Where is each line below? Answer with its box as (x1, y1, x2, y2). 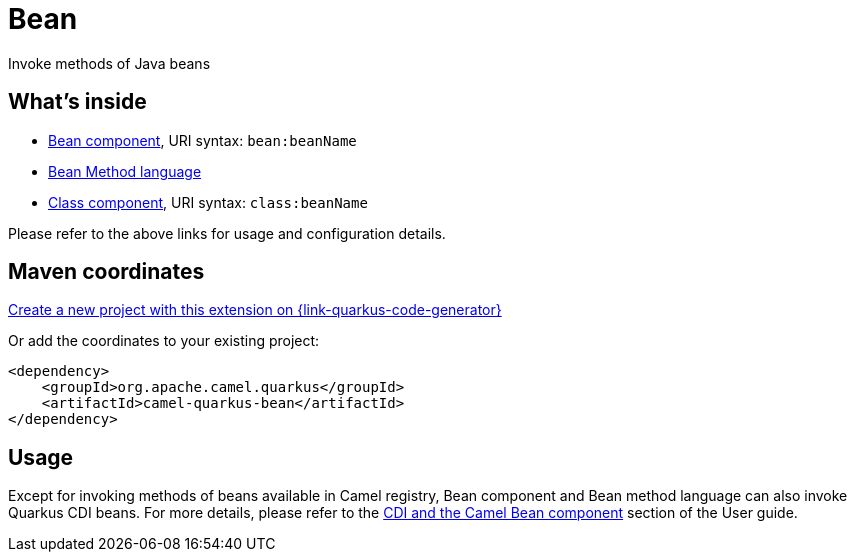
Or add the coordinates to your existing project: (8, 332, 320, 350)
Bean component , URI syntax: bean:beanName (48, 131, 357, 149)
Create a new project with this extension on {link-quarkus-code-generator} (8, 301, 502, 319)
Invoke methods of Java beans (8, 54, 211, 72)
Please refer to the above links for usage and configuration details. (8, 224, 446, 242)
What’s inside (8, 89, 147, 115)
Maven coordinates (8, 259, 205, 285)
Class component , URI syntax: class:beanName (48, 193, 368, 211)
